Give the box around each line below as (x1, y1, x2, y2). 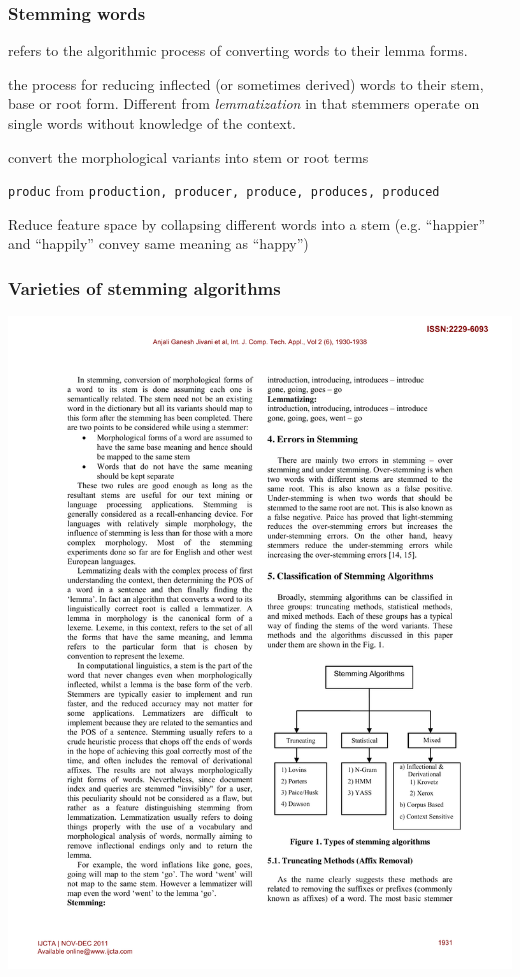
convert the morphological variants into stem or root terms (8, 146, 369, 167)
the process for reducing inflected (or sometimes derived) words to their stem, (8, 73, 484, 94)
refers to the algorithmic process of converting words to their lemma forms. (8, 40, 468, 61)
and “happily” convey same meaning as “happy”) (8, 233, 309, 254)
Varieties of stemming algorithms (8, 275, 281, 300)
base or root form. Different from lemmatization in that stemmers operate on (8, 93, 480, 114)
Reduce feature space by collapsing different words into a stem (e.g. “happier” (8, 213, 486, 234)
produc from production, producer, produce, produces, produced (8, 180, 440, 201)
